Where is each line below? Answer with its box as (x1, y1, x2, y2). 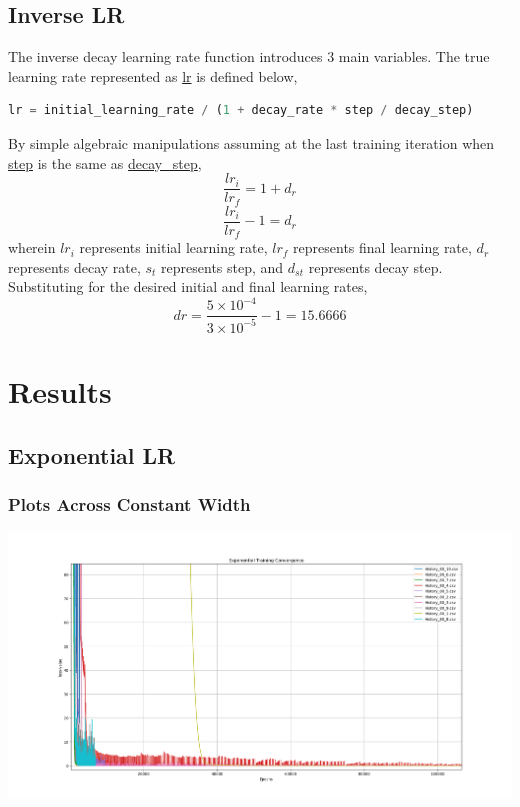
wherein (8, 237, 56, 258)
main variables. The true (338, 46, 490, 67)
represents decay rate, (8, 256, 141, 277)
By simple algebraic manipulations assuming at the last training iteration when (8, 132, 495, 153)
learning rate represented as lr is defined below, (8, 65, 298, 86)
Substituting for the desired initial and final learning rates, (8, 276, 368, 297)
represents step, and (161, 256, 284, 277)
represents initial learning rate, (79, 237, 268, 258)
